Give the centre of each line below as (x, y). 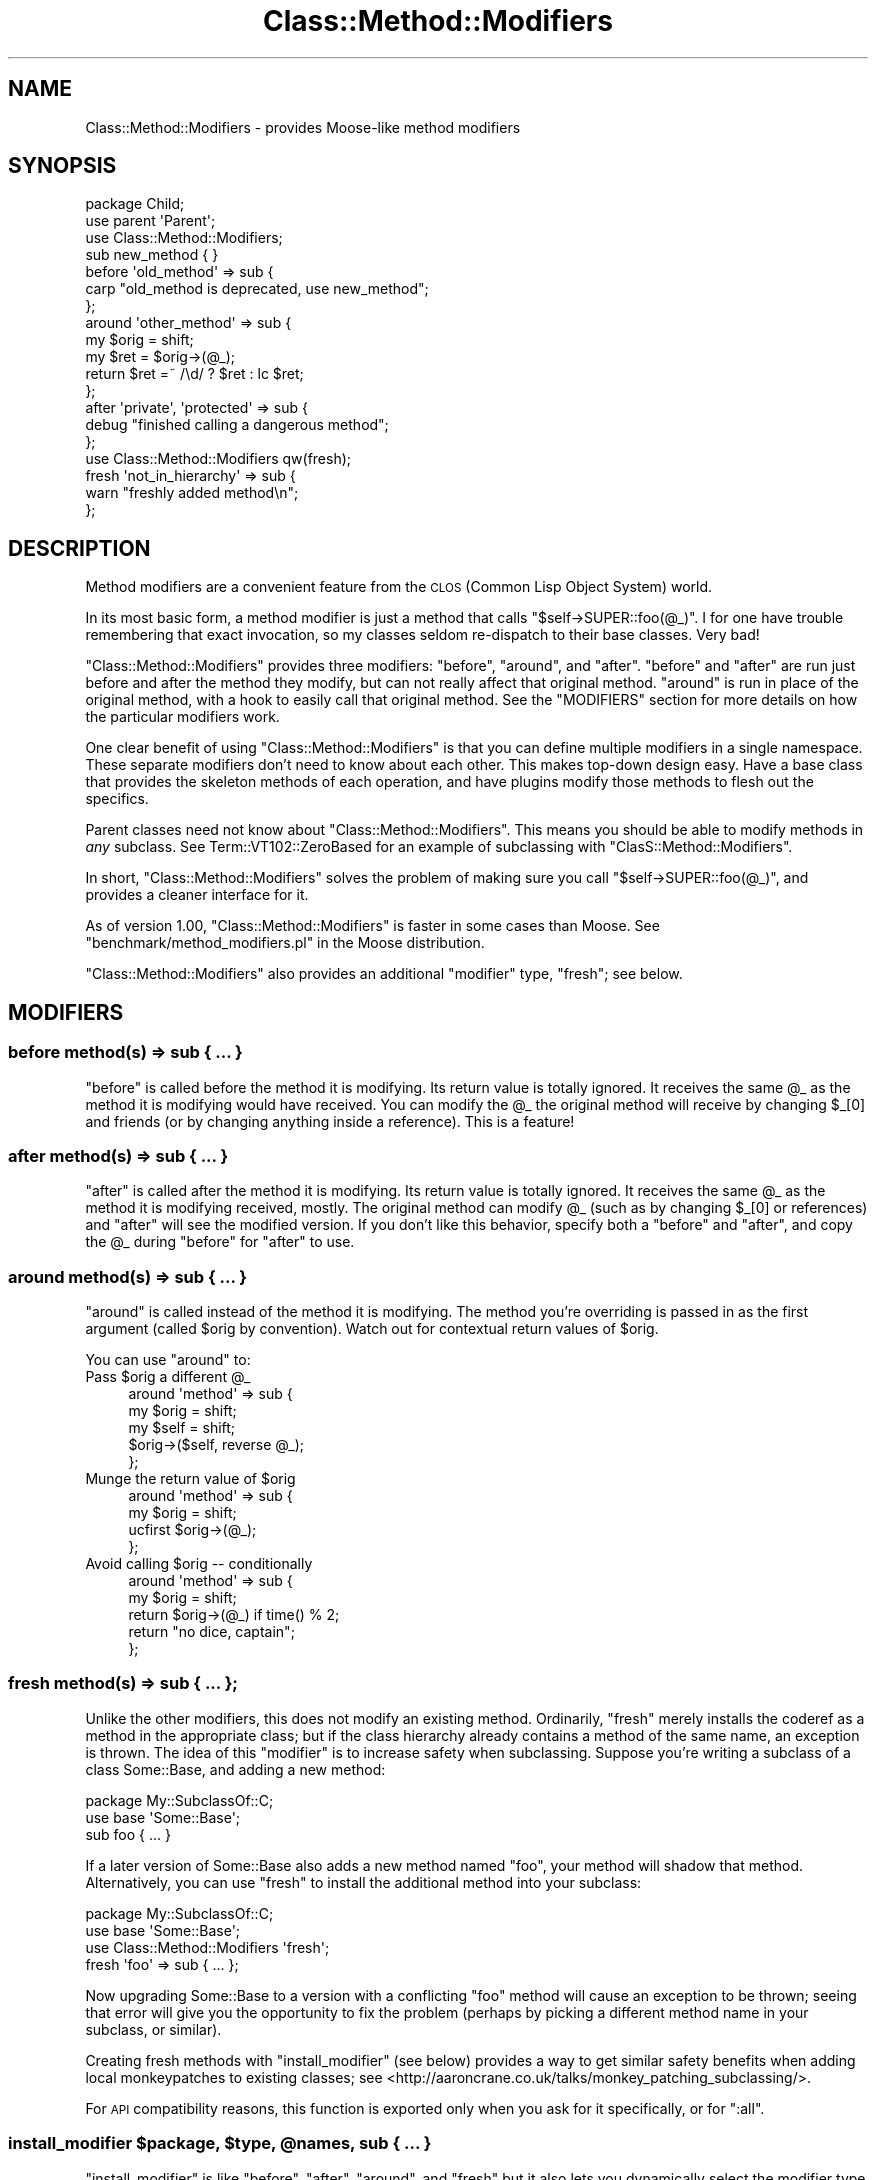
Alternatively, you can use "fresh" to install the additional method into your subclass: (363, 1882)
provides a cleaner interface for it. (197, 895)
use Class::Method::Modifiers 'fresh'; (207, 1947)
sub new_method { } (152, 255)
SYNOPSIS (62, 166)
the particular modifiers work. (182, 717)
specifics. (117, 799)
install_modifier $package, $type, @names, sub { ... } (220, 2143)
